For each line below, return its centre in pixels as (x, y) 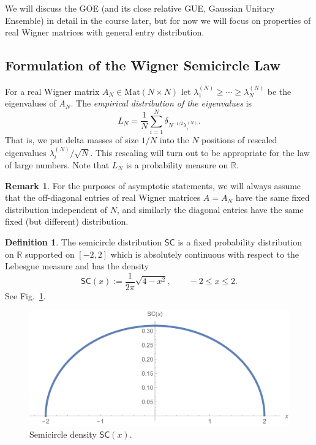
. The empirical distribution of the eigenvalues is (161, 103)
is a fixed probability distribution (240, 241)
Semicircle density (63, 434)
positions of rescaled (239, 140)
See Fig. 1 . (25, 295)
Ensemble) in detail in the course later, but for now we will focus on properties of (158, 20)
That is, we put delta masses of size (72, 140)
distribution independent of (56, 209)
